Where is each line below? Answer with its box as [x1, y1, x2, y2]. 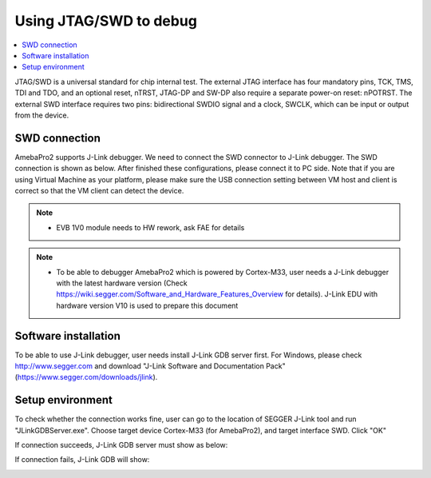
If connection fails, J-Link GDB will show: [14, 455, 150, 464]
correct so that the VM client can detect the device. [14, 185, 184, 195]
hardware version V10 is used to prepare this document [56, 301, 239, 310]
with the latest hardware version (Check [56, 278, 188, 288]
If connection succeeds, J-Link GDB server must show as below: [14, 440, 228, 450]
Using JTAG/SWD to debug [14, 12, 197, 30]
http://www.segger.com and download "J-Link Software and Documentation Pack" [14, 361, 287, 371]
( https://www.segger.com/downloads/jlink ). [14, 372, 158, 382]
